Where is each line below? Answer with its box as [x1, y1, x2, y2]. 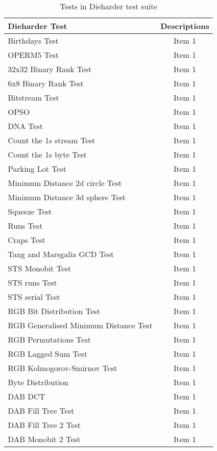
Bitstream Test [8, 92, 59, 103]
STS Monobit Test [8, 263, 71, 274]
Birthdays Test [8, 35, 59, 46]
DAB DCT [8, 391, 45, 402]
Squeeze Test [8, 206, 52, 217]
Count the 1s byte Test [8, 149, 87, 160]
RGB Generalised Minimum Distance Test [8, 319, 153, 331]
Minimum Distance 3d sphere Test [8, 191, 126, 203]
